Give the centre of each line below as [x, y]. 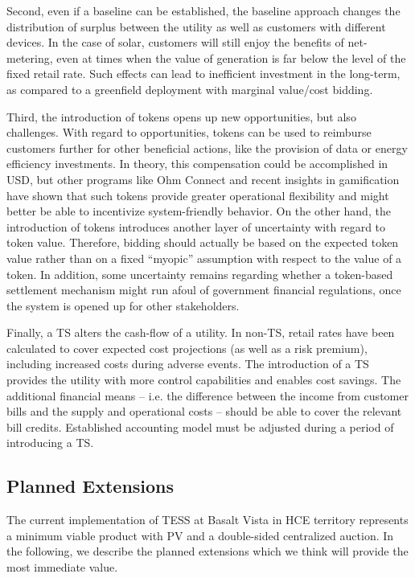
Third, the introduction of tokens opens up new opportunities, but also [181, 116]
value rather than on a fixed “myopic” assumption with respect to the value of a [204, 258]
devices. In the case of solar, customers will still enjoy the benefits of [175, 42]
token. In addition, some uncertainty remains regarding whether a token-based [200, 274]
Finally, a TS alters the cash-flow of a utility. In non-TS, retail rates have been [201, 332]
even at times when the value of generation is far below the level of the [231, 57]
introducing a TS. [50, 443]
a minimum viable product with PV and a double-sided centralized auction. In [200, 535]
